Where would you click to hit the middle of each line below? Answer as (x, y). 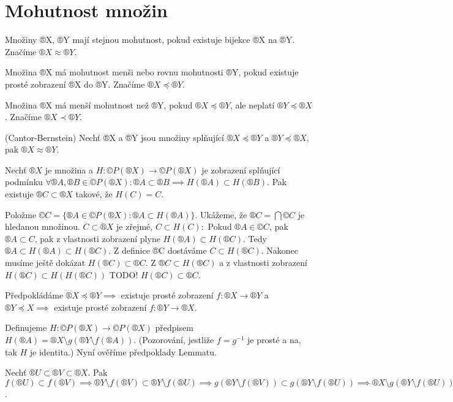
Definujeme (26, 328)
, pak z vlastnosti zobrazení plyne (97, 238)
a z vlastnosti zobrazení (263, 263)
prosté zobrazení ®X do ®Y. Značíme (75, 84)
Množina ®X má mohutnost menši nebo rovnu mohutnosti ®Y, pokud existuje (152, 72)
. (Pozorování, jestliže (174, 339)
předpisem (174, 328)
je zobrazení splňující (241, 169)
